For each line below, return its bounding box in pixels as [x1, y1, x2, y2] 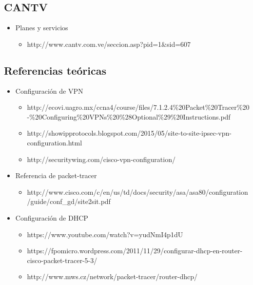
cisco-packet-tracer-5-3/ [27, 255, 97, 265]
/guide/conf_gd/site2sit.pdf [27, 196, 111, 206]
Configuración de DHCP [15, 212, 88, 223]
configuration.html [27, 137, 82, 147]
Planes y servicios [15, 22, 68, 33]
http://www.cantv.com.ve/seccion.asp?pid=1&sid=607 [27, 39, 191, 49]
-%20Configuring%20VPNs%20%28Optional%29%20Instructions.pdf [27, 111, 231, 122]
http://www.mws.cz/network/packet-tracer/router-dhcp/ [27, 271, 198, 282]
